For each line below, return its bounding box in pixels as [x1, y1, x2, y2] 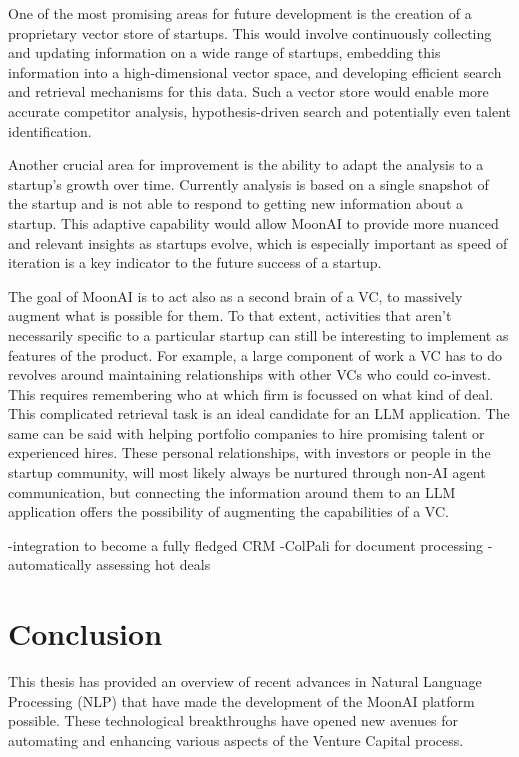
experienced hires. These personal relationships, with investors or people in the [8, 442, 491, 463]
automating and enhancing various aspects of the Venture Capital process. [8, 729, 464, 750]
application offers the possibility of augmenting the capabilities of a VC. [8, 501, 449, 522]
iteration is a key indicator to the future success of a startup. [8, 252, 382, 273]
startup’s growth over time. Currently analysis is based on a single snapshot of [8, 173, 489, 194]
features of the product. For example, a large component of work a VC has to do [8, 344, 503, 365]
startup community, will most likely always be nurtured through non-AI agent [8, 462, 486, 483]
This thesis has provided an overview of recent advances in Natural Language [8, 671, 482, 692]
